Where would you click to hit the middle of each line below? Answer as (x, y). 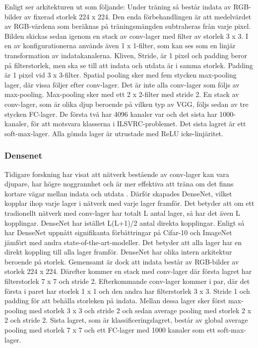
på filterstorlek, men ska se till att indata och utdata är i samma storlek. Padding (129, 65)
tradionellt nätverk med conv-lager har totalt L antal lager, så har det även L (122, 213)
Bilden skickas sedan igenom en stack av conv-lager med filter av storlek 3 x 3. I (127, 36)
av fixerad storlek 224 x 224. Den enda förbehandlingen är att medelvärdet (138, 16)
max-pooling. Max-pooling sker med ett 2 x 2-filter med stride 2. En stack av (122, 94)
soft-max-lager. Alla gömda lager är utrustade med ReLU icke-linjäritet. (114, 133)
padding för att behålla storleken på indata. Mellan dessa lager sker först (115, 301)
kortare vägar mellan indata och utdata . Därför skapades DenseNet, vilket (118, 193)
